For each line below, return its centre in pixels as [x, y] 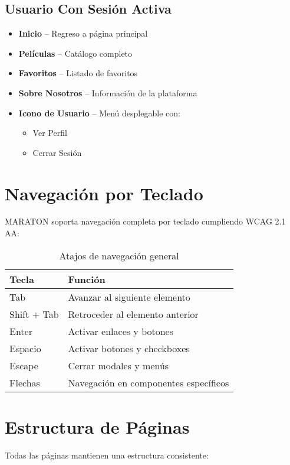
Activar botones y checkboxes [129, 348]
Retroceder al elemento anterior [133, 314]
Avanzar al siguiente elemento [129, 297]
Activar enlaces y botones [121, 331]
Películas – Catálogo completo [75, 53]
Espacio [25, 348]
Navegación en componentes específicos [149, 382]
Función [87, 279]
